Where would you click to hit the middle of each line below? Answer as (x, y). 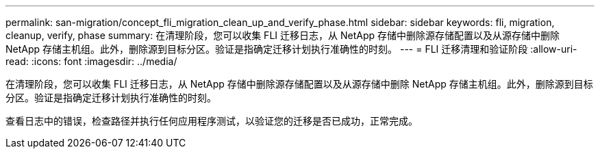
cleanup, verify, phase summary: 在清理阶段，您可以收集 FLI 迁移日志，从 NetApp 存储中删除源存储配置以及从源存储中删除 (283, 35)
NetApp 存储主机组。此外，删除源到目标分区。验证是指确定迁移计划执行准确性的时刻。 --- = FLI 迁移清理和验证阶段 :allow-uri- (291, 49)
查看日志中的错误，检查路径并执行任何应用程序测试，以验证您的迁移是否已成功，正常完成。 (212, 121)
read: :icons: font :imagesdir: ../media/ (91, 61)
